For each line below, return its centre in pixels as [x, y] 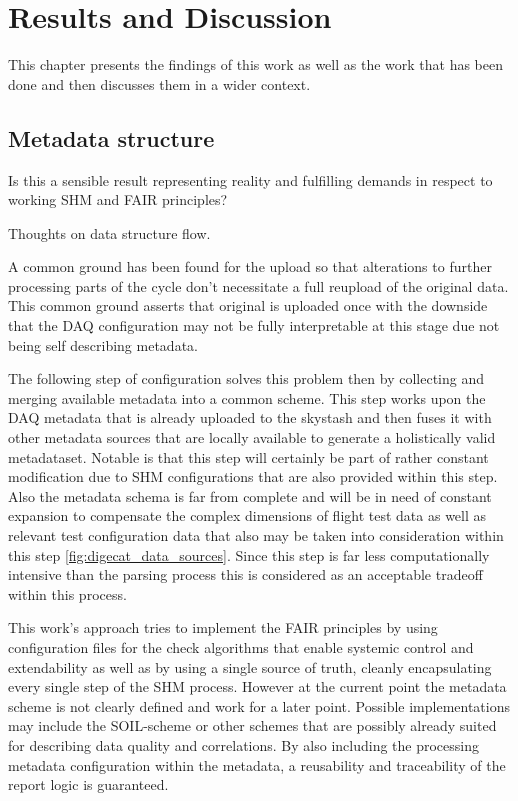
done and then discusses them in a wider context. [159, 83]
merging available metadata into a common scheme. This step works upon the [247, 397]
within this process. [67, 593]
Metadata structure [111, 137]
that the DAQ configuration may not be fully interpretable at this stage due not [254, 325]
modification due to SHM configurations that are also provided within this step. [253, 476]
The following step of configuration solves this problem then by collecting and [246, 378]
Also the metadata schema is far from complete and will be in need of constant [250, 495]
